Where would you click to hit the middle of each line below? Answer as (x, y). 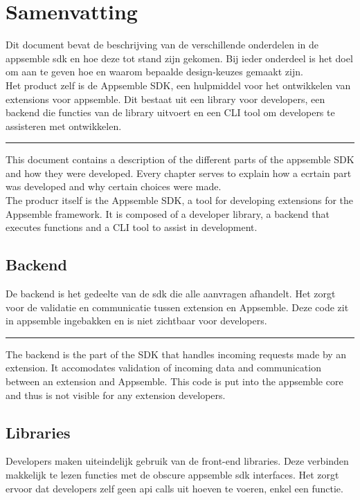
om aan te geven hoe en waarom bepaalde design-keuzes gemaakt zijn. (154, 72)
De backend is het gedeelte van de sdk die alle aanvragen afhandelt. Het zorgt (171, 294)
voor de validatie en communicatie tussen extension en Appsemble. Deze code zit (177, 307)
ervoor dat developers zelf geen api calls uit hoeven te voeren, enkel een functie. (174, 488)
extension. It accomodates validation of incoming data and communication (163, 368)
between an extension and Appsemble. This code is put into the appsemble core (174, 381)
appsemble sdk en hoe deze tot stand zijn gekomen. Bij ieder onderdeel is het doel (179, 58)
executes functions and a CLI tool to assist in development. (132, 227)
